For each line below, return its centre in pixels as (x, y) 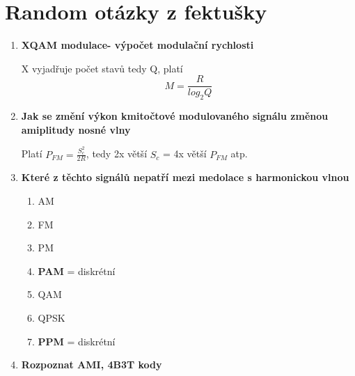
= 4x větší (184, 154)
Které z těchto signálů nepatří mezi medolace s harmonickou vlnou (185, 177)
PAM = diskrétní (77, 271)
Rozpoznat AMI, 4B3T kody (92, 365)
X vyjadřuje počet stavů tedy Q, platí (102, 68)
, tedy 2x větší (117, 154)
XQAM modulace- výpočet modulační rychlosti (137, 45)
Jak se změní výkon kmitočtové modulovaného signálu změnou (175, 116)
